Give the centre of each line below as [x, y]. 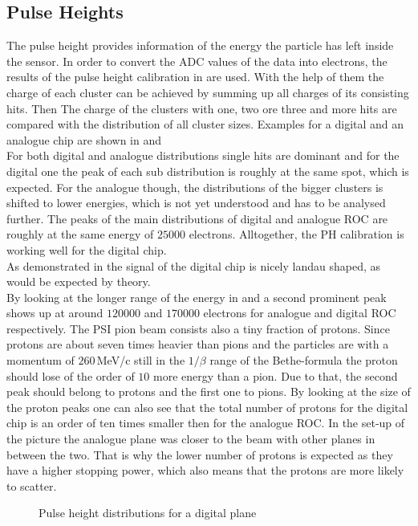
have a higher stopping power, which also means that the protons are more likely [205, 470]
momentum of [41, 360]
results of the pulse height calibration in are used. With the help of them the [195, 77]
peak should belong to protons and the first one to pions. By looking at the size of [209, 391]
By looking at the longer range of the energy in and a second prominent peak [197, 297]
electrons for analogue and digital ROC [300, 313]
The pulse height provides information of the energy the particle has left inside [200, 45]
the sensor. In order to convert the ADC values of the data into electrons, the [197, 61]
